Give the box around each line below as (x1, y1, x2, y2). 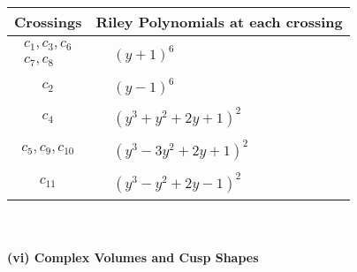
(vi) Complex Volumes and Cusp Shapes (7, 248, 259, 267)
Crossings (14, 11, 82, 32)
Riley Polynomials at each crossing (95, 11, 343, 32)
